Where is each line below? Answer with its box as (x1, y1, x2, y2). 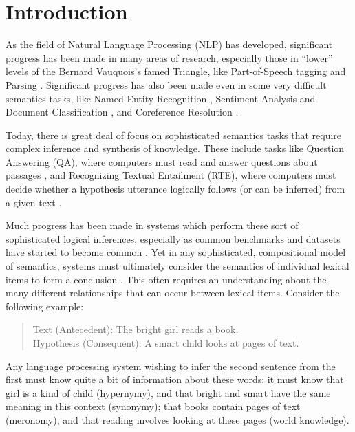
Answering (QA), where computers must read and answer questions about (6, 154, 318, 169)
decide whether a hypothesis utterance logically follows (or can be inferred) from (6, 182, 345, 196)
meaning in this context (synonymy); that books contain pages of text (6, 399, 301, 413)
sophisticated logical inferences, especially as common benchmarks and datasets (6, 231, 341, 246)
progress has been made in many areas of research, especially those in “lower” (6, 50, 333, 65)
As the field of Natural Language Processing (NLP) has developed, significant (6, 37, 333, 52)
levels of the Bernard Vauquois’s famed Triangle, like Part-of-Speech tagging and (6, 64, 346, 78)
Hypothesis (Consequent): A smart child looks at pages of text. (32, 336, 299, 349)
